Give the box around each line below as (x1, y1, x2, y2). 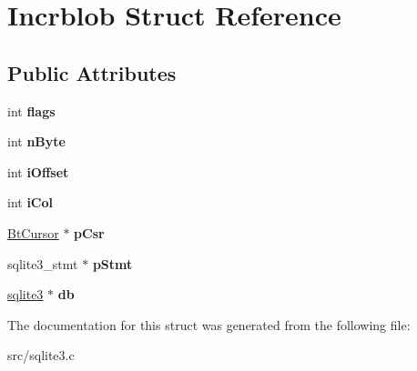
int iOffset (7, 162, 69, 181)
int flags (7, 101, 56, 120)
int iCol (7, 193, 54, 212)
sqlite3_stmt (7, 254, 78, 273)
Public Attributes (7, 58, 177, 86)
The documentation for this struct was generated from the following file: (7, 315, 411, 334)
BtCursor (7, 223, 59, 242)
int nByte (7, 132, 66, 151)
